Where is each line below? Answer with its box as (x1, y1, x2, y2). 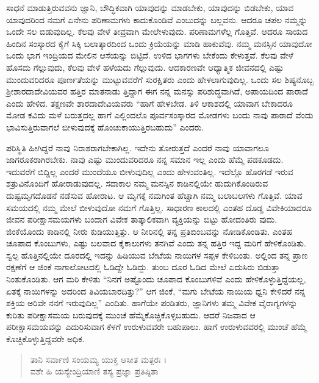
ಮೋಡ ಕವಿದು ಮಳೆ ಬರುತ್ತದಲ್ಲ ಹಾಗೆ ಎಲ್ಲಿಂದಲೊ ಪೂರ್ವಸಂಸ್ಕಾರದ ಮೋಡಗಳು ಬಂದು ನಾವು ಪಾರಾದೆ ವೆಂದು (6, 109, 314, 121)
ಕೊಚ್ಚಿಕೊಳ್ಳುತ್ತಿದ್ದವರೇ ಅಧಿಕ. (6, 332, 85, 345)
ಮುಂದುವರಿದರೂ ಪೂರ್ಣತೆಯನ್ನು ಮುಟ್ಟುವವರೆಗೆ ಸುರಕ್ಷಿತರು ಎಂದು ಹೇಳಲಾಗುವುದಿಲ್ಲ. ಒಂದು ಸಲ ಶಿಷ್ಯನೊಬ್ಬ (6, 73, 314, 85)
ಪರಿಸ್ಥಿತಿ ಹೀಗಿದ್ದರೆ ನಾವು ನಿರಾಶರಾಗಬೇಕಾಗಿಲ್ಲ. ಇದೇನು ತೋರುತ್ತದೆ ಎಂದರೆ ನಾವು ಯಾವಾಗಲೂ (6, 141, 269, 154)
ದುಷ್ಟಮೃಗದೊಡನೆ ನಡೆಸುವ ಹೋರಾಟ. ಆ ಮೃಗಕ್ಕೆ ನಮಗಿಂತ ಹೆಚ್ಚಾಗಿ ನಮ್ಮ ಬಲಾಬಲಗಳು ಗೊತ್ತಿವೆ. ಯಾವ (6, 188, 303, 201)
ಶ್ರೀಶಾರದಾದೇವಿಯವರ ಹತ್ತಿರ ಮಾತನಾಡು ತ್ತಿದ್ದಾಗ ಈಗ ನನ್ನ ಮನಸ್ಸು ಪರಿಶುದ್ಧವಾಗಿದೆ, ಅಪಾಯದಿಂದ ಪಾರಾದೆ (6, 85, 308, 98)
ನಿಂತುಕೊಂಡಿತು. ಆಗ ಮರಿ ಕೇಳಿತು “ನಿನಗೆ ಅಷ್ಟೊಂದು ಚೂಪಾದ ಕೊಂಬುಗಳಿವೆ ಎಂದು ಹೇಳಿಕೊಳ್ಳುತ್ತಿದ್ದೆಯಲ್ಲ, (6, 273, 306, 285)
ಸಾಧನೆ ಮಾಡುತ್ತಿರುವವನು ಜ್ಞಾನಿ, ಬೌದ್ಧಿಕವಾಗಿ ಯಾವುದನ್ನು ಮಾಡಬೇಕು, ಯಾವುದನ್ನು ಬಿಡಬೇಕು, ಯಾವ (6, 1, 294, 13)
